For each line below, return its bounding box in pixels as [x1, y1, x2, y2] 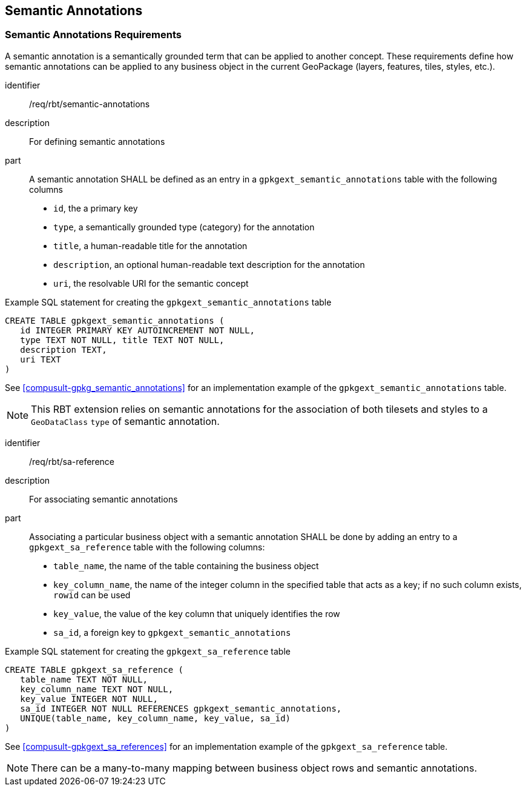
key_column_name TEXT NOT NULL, [20, 684, 174, 694]
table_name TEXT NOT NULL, [20, 674, 148, 684]
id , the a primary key [53, 202, 138, 213]
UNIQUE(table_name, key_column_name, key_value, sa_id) [20, 713, 291, 723]
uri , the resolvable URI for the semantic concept [53, 278, 249, 289]
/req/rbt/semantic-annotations [29, 98, 150, 109]
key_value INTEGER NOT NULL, [20, 693, 158, 704]
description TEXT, [20, 344, 107, 355]
